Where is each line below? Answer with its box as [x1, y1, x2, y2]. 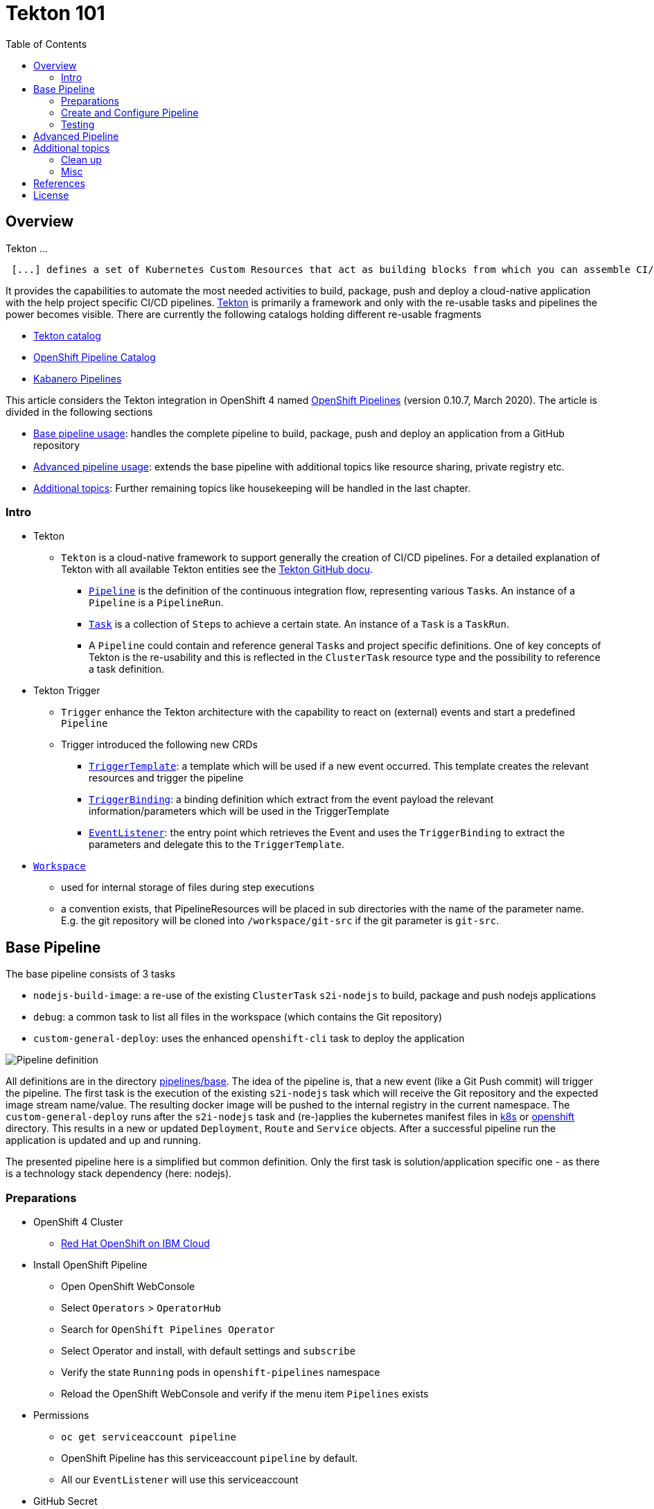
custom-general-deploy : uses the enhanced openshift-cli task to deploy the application [33, 1032, 465, 1045]
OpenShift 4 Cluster [33, 1215, 123, 1228]
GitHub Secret [33, 1494, 98, 1507]
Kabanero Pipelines [33, 372, 122, 385]
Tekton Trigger [33, 685, 100, 697]
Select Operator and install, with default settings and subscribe [61, 1344, 356, 1357]
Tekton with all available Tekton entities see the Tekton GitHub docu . [61, 563, 373, 576]
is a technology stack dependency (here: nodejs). [6, 1167, 232, 1180]
